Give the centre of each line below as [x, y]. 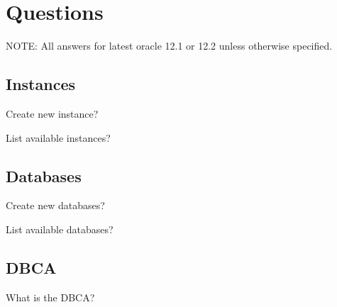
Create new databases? [55, 205]
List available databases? [60, 229]
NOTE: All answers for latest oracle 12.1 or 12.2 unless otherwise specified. [169, 46]
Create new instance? [52, 113]
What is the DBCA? [50, 297]
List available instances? [58, 137]
